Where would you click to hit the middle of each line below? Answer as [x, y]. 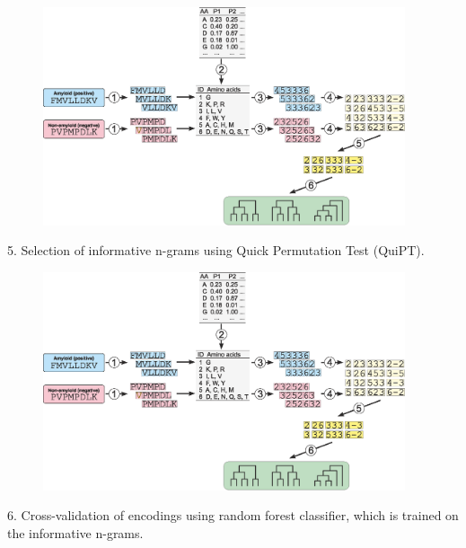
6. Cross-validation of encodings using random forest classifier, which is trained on [233, 515]
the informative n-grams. [75, 532]
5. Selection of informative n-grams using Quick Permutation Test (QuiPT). [216, 250]
